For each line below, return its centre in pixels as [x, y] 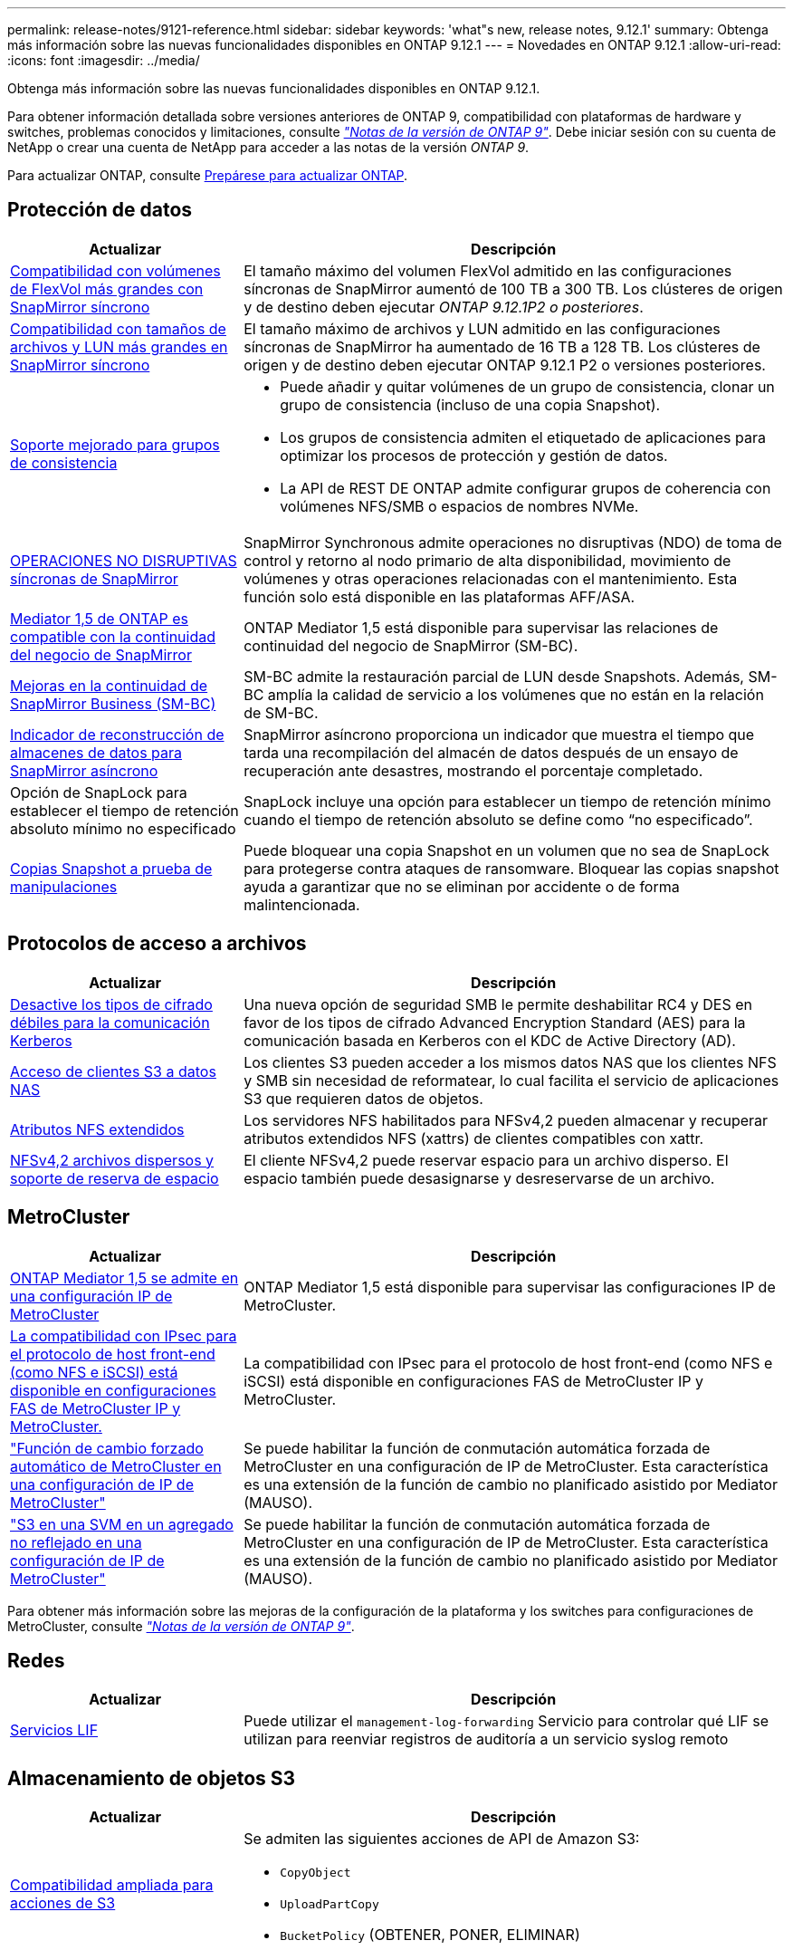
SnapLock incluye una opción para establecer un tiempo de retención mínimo [507, 801]
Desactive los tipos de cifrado [111, 1004]
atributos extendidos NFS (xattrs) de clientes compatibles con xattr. [474, 1138]
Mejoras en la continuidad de [109, 685]
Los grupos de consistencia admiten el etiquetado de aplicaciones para [523, 437]
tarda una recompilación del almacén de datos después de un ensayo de [491, 752]
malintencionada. [302, 904]
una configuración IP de [91, 1296]
